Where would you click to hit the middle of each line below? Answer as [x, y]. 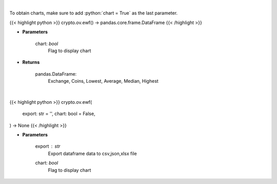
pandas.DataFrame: [56, 74]
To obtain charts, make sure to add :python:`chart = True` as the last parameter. [94, 13]
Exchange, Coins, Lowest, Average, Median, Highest [103, 81]
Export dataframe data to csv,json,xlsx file [92, 153]
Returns [31, 62]
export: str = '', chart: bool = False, [59, 114]
